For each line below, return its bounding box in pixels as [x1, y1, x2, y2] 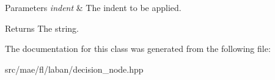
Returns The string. [5, 21, 79, 34]
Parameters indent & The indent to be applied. [5, 1, 182, 13]
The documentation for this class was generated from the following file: [5, 42, 271, 55]
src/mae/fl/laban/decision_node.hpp [5, 62, 144, 75]
